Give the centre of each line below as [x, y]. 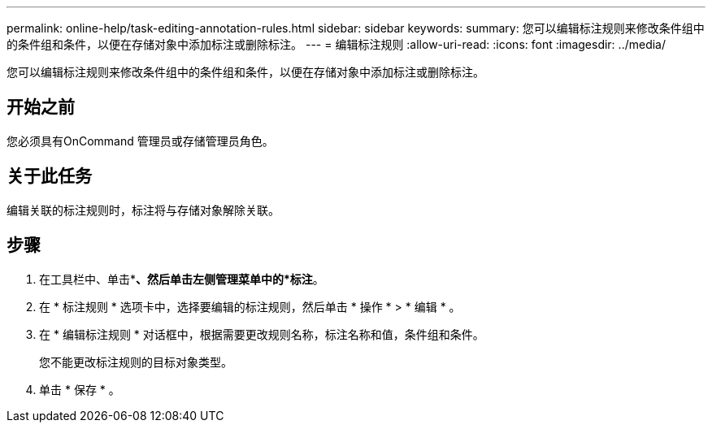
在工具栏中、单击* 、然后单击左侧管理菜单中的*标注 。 [182, 279]
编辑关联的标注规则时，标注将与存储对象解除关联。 [143, 210]
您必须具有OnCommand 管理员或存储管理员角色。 [140, 141]
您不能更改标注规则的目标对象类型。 [136, 362]
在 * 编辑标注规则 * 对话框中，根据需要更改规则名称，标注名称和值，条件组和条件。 [262, 334]
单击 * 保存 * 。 [80, 389]
